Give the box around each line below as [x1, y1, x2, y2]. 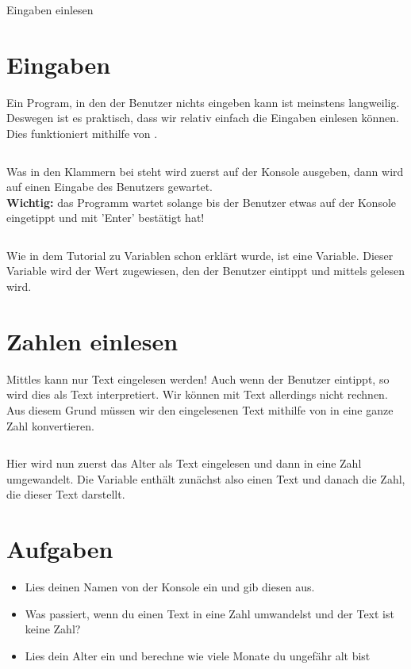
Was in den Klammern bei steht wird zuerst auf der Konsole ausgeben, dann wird [6, 162, 404, 179]
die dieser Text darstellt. [6, 486, 125, 503]
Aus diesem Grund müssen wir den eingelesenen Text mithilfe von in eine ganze [6, 401, 394, 418]
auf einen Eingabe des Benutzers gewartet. [6, 178, 213, 195]
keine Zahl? [25, 621, 81, 637]
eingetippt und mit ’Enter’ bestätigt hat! [6, 209, 205, 226]
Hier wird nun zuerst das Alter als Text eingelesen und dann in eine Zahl [6, 455, 362, 472]
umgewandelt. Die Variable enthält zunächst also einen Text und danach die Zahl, [6, 470, 405, 487]
